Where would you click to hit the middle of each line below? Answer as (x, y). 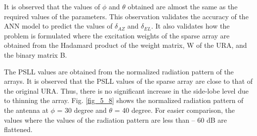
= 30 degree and (82, 110)
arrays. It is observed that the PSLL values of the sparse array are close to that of (128, 81)
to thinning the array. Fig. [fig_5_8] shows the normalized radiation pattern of (124, 100)
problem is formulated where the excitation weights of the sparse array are (117, 35)
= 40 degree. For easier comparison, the (174, 110)
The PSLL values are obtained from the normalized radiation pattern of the (119, 71)
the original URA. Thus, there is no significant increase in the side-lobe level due (126, 90)
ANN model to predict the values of (58, 26)
